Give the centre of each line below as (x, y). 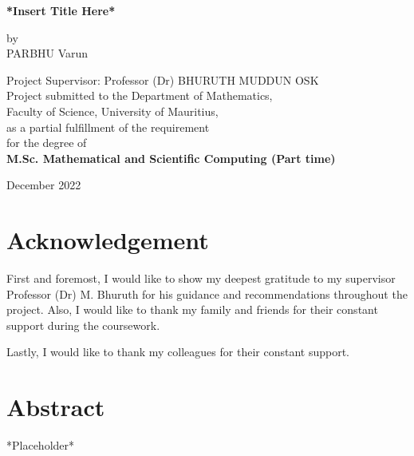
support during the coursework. (83, 325)
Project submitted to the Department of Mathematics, (140, 95)
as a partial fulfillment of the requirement (108, 127)
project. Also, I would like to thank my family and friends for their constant (192, 309)
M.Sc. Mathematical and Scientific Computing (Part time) (171, 158)
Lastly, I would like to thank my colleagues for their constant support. (178, 352)
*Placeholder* (41, 445)
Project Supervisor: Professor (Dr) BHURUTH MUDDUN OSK (163, 79)
